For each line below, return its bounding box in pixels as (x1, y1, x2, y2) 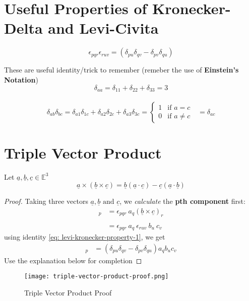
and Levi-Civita (48, 18, 159, 38)
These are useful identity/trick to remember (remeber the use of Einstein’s (4, 64, 239, 75)
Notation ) (4, 74, 38, 85)
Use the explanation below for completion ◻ (4, 255, 142, 265)
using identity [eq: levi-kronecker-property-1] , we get (4, 232, 165, 242)
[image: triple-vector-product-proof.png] (24, 273, 169, 280)
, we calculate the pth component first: (119, 196, 245, 206)
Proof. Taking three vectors (4, 196, 88, 206)
